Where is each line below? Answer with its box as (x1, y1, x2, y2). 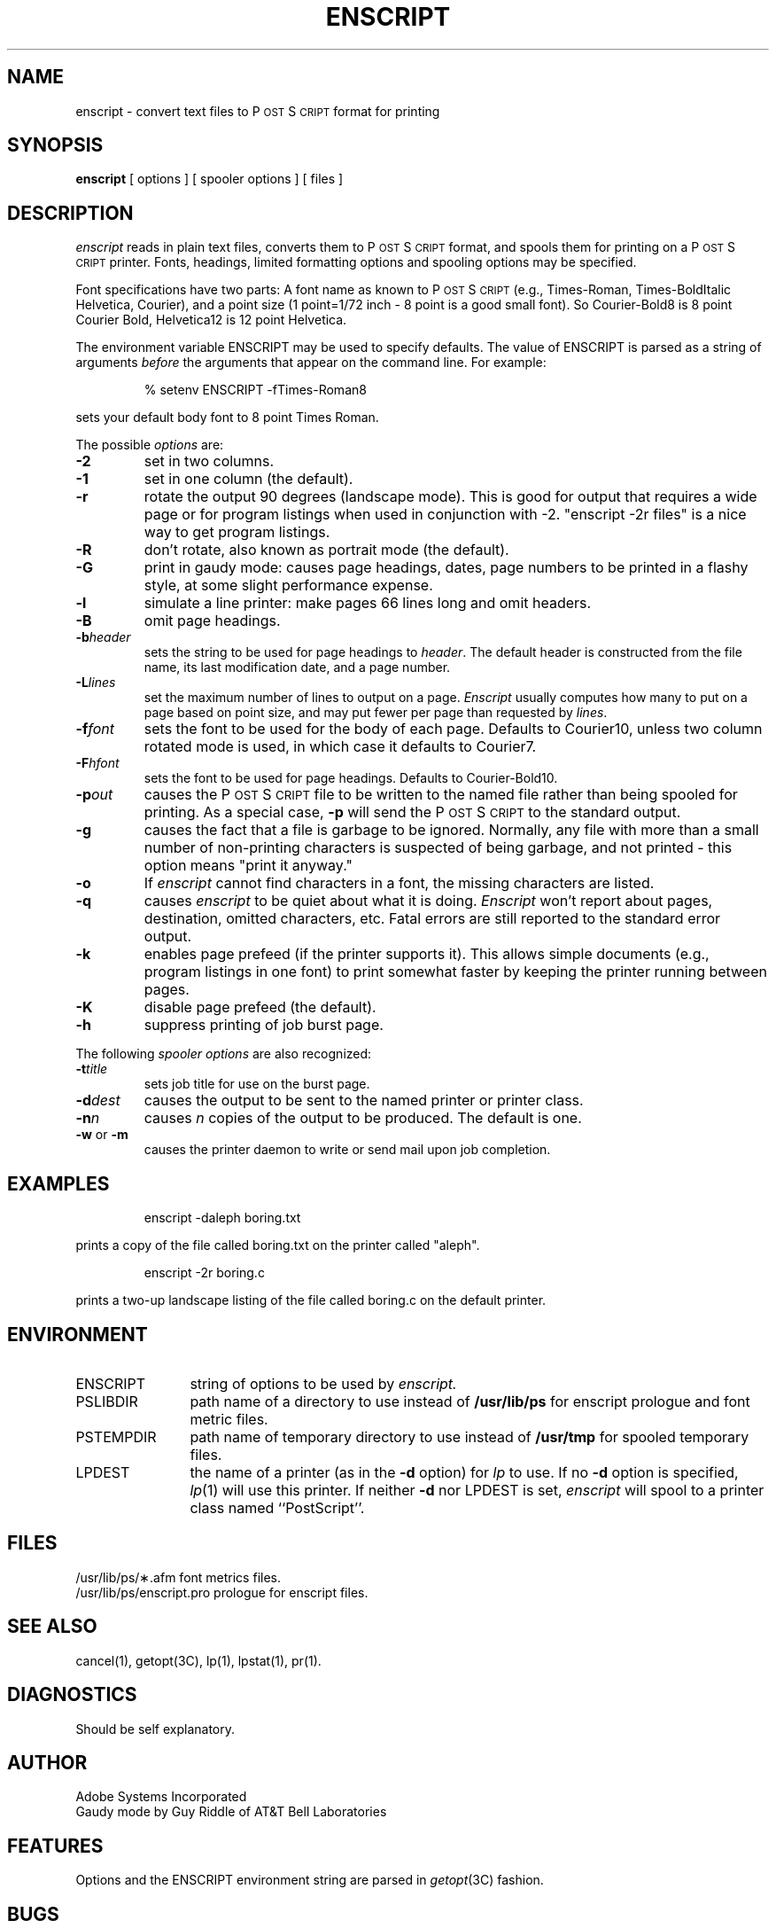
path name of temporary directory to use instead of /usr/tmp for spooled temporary (190, 1427, 749, 1446)
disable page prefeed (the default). (144, 998, 376, 1017)
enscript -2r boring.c (144, 1265, 265, 1281)
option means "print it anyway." (144, 856, 353, 875)
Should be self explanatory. (75, 1721, 236, 1737)
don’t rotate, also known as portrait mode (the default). (144, 541, 509, 559)
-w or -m (75, 1127, 128, 1143)
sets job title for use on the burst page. (144, 1076, 370, 1092)
